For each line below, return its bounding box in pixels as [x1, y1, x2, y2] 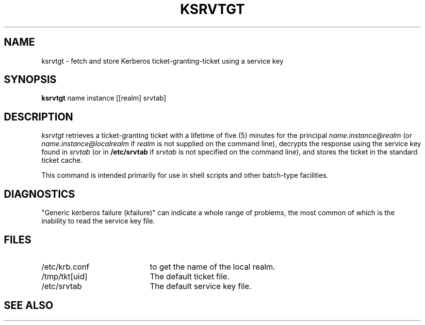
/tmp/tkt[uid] [41, 271, 88, 281]
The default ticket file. [149, 271, 230, 281]
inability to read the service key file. [41, 217, 155, 225]
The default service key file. [149, 281, 252, 291]
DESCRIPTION [4, 110, 73, 123]
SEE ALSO [4, 299, 53, 312]
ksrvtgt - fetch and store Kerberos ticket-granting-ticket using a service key [41, 56, 284, 65]
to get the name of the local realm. [149, 261, 276, 272]
